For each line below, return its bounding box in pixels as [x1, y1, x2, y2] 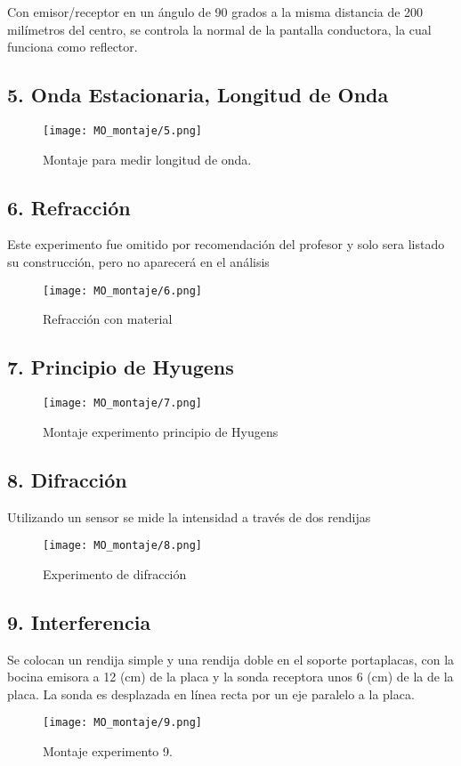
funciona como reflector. [7, 37, 138, 56]
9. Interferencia [7, 608, 151, 635]
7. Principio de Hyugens [7, 353, 234, 381]
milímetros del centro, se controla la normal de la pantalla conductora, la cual [7, 20, 432, 38]
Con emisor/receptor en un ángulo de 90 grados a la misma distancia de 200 [7, 3, 424, 20]
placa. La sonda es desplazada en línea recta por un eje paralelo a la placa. [7, 684, 415, 703]
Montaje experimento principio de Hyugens [43, 422, 279, 440]
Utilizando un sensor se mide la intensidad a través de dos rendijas [7, 507, 371, 526]
